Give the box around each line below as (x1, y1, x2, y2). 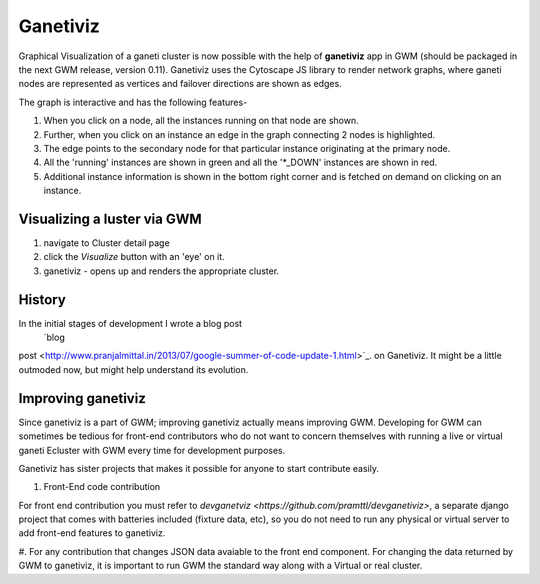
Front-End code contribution (43, 481, 161, 493)
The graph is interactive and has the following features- (18, 96, 248, 108)
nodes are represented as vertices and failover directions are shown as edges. (18, 78, 342, 90)
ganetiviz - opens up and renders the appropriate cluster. (43, 265, 280, 277)
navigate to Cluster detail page (43, 236, 170, 249)
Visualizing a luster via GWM (18, 210, 202, 227)
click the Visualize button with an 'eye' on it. (43, 251, 225, 263)
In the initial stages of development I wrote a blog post (18, 317, 243, 329)
